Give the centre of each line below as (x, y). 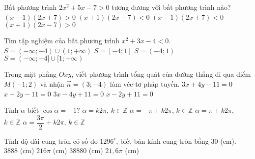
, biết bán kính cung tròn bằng (162, 141)
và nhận (52, 83)
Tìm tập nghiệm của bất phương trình (62, 41)
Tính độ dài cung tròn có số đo (51, 141)
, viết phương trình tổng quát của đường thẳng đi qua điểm (161, 74)
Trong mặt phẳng (30, 74)
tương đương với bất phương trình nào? (171, 7)
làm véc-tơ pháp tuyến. (145, 83)
